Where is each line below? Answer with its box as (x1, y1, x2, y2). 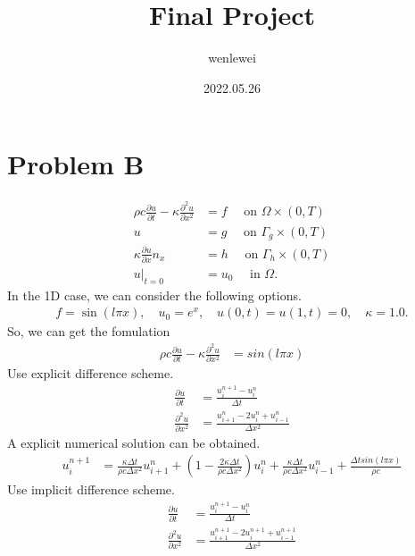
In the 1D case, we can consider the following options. (7, 285, 302, 304)
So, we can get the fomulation (7, 322, 170, 341)
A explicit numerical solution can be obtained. (7, 433, 261, 451)
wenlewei (208, 48, 256, 67)
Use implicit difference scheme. (7, 480, 175, 499)
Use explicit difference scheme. (7, 364, 174, 383)
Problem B (7, 146, 145, 182)
